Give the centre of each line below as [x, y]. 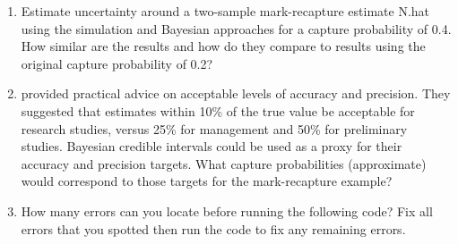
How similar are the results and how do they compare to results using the [223, 46]
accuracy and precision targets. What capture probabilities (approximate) [224, 163]
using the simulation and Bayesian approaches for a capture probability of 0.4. [236, 28]
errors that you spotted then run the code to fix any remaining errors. [213, 228]
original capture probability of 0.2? [117, 63]
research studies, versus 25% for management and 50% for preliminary [214, 128]
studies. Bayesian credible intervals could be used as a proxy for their [212, 146]
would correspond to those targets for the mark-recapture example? [207, 181]
